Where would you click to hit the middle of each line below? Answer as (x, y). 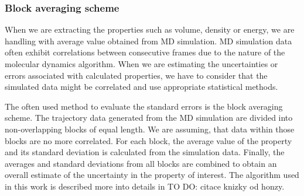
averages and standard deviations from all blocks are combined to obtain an (141, 163)
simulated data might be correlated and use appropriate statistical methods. (141, 87)
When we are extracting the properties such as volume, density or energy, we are (150, 29)
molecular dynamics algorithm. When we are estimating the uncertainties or (141, 64)
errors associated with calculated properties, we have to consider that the (136, 75)
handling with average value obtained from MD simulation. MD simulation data (148, 41)
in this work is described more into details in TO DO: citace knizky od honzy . (145, 186)
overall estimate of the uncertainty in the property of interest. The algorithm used (152, 175)
